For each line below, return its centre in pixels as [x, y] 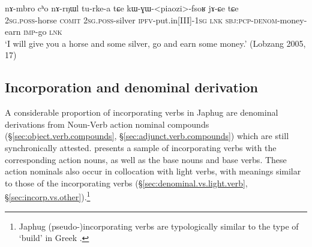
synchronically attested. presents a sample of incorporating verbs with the [141, 147]
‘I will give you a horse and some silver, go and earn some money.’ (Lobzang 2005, [155, 43]
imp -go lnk [43, 31]
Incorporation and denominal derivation [131, 87]
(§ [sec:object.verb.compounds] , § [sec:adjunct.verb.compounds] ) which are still [147, 136]
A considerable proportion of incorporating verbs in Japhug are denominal [142, 112]
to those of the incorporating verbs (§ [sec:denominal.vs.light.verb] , [126, 183]
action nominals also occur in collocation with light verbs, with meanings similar [153, 171]
